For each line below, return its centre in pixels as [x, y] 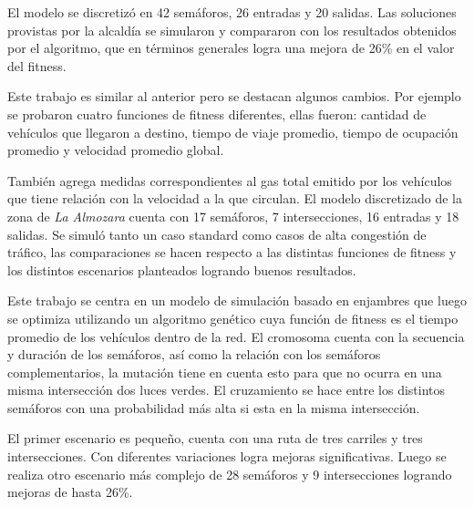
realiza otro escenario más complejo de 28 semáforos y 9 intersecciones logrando [230, 474]
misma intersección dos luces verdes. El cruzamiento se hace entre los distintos [227, 390]
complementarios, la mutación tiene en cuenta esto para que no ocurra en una [225, 372]
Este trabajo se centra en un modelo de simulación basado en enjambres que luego [237, 300]
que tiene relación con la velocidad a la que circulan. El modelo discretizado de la [235, 198]
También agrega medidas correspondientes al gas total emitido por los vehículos [230, 180]
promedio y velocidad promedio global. [116, 150]
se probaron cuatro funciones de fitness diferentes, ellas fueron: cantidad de [217, 114]
